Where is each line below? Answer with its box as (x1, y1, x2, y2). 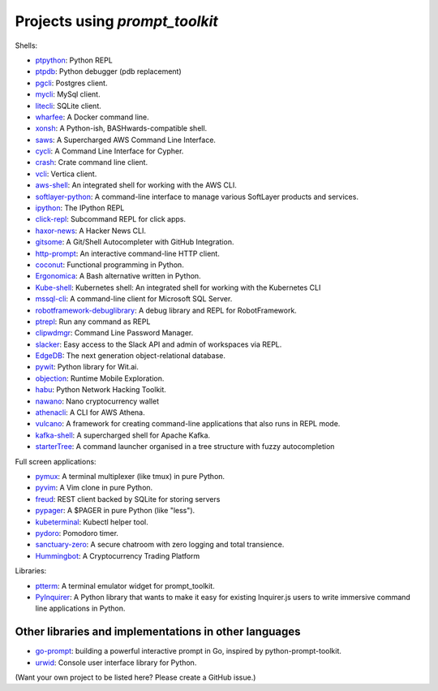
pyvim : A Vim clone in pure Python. (35, 483, 153, 493)
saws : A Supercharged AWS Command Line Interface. (35, 135, 217, 145)
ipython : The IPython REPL (35, 203, 125, 213)
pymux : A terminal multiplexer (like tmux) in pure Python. (35, 472, 225, 481)
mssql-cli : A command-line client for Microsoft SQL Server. (35, 294, 233, 304)
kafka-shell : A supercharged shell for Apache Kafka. (35, 430, 211, 440)
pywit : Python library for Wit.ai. (35, 362, 140, 372)
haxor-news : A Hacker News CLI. (35, 226, 146, 235)
